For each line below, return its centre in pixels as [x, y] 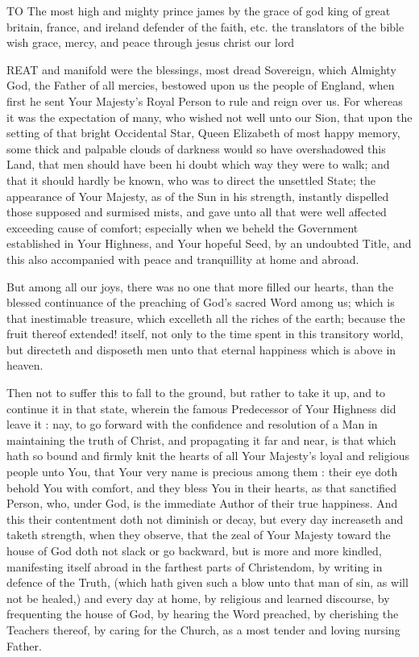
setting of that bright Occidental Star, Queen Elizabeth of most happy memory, [203, 133]
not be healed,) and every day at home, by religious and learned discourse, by [198, 598]
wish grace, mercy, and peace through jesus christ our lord [151, 42]
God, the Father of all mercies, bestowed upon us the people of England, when [201, 85]
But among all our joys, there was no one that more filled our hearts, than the [200, 286]
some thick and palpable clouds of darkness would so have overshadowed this [196, 148]
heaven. [25, 365]
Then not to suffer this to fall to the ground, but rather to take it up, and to [196, 393]
